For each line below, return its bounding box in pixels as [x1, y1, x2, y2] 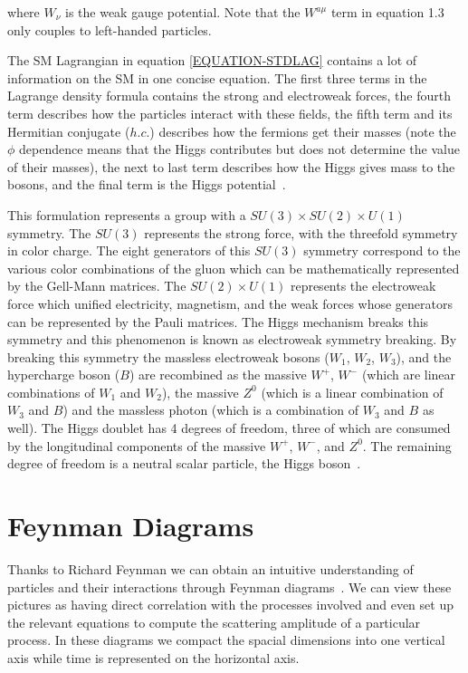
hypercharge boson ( [7, 365, 120, 384]
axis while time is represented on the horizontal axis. [7, 648, 300, 667]
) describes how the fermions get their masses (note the [149, 121, 456, 140]
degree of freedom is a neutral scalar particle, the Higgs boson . [7, 454, 361, 473]
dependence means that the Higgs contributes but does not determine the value [19, 139, 460, 159]
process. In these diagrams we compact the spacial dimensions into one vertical [7, 630, 445, 649]
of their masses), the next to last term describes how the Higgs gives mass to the [7, 157, 455, 176]
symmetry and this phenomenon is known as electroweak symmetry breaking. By [7, 330, 457, 349]
